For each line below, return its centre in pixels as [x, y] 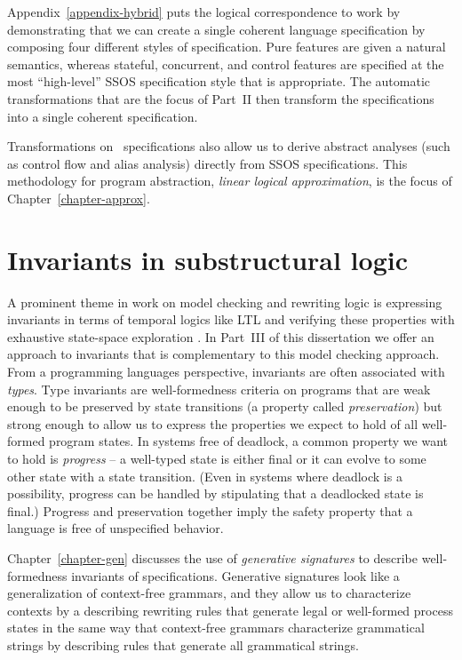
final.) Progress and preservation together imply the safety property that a [210, 510]
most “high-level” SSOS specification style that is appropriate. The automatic [219, 81]
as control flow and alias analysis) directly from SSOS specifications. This [207, 163]
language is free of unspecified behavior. [115, 528]
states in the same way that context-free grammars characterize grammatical [216, 628]
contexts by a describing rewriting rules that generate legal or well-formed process [230, 610]
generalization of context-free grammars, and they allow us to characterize [209, 593]
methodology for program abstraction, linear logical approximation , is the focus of [230, 181]
